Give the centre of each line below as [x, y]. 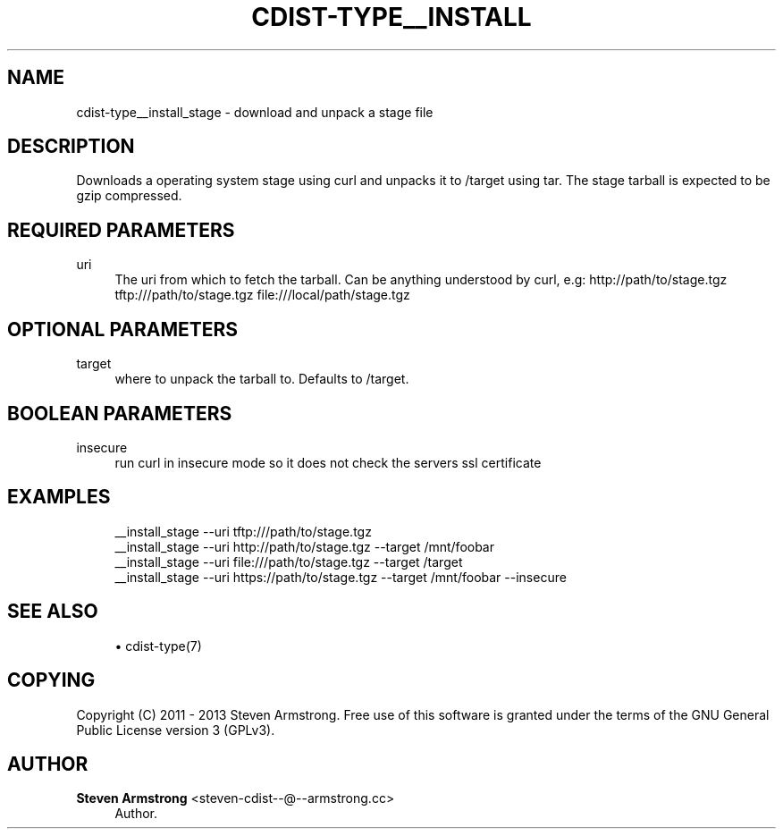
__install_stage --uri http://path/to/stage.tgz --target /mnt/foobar [305, 546]
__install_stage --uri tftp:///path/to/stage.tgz [243, 531]
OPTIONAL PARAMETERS [123, 329]
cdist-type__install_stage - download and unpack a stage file [255, 112]
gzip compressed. [129, 196]
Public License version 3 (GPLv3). [176, 730]
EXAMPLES [59, 497]
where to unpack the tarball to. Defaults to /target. [262, 379]
